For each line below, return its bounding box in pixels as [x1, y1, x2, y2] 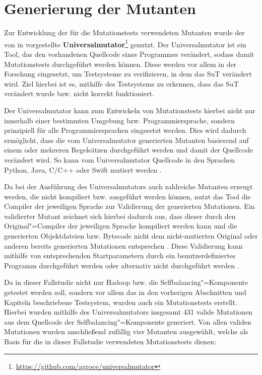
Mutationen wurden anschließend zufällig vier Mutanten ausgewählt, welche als [4, 326, 248, 337]
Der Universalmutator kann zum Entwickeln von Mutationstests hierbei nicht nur [4, 105, 255, 115]
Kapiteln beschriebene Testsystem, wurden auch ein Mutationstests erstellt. [4, 296, 238, 307]
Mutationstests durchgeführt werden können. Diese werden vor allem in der [4, 58, 237, 69]
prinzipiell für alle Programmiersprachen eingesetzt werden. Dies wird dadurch [4, 125, 246, 135]
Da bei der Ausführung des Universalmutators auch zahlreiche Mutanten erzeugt [4, 181, 253, 192]
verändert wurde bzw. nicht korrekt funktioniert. [4, 88, 154, 99]
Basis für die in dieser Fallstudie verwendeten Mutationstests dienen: [4, 336, 217, 346]
